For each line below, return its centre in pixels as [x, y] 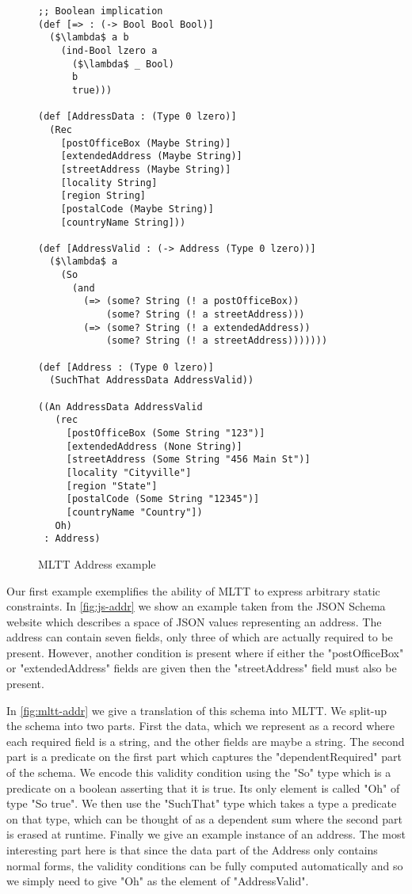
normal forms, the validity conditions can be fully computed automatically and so [205, 865]
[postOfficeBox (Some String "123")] [166, 433]
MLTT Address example [97, 563]
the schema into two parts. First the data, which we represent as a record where [200, 726]
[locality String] [109, 183]
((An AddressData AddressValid [120, 407]
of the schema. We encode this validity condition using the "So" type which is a [199, 772]
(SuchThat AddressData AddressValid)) [152, 380]
